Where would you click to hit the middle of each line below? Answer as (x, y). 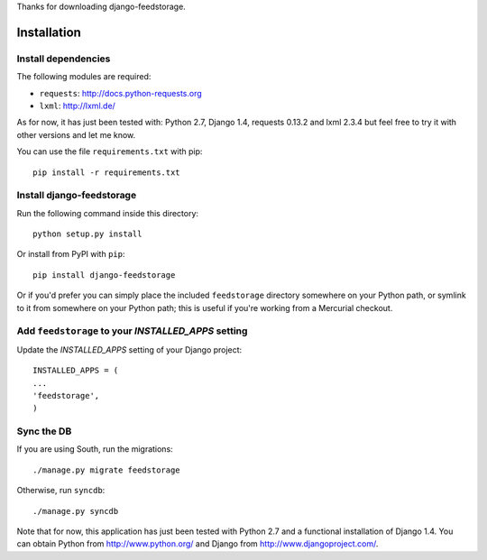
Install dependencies (64, 59)
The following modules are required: (84, 77)
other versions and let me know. (76, 134)
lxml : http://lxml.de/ (78, 106)
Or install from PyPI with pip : (71, 254)
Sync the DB (44, 431)
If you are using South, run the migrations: (95, 449)
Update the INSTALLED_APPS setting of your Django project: (129, 349)
